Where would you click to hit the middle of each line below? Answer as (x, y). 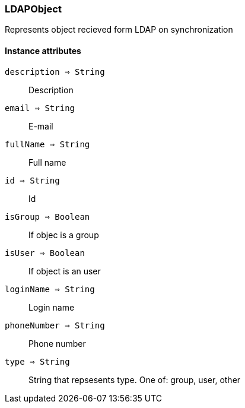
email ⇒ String (40, 108)
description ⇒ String (55, 72)
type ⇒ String (37, 361)
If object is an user (65, 271)
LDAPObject (33, 9)
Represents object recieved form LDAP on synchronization (119, 30)
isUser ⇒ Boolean (45, 253)
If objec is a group (64, 235)
